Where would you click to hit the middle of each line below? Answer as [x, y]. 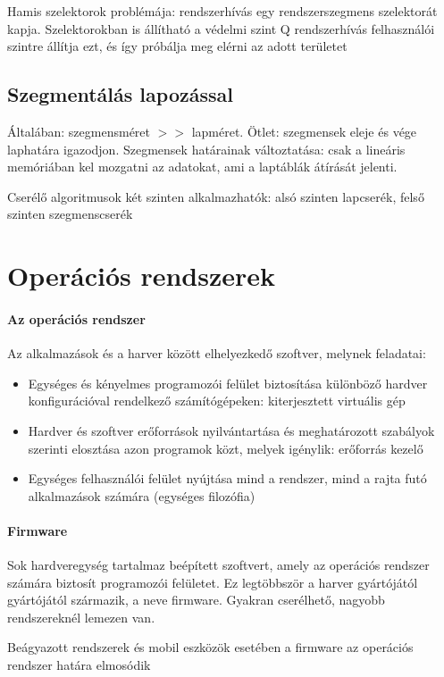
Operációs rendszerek [142, 276]
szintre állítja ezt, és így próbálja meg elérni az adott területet [177, 46]
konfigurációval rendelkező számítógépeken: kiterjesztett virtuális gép [217, 401]
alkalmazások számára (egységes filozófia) [142, 495]
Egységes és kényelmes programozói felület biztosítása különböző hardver [228, 383]
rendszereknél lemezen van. [81, 617]
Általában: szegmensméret [79, 131]
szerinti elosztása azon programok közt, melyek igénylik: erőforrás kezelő [226, 448]
